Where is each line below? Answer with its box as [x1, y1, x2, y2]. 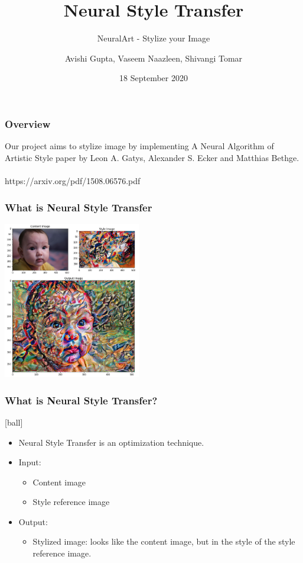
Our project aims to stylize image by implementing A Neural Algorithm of [5, 140, 274, 152]
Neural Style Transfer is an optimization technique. [18, 436, 204, 448]
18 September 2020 [119, 72, 188, 84]
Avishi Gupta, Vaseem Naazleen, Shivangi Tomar [64, 52, 243, 64]
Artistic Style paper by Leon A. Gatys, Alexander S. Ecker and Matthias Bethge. [5, 151, 299, 163]
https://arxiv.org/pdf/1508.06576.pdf [5, 174, 141, 186]
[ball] [5, 416, 23, 428]
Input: [18, 456, 41, 468]
